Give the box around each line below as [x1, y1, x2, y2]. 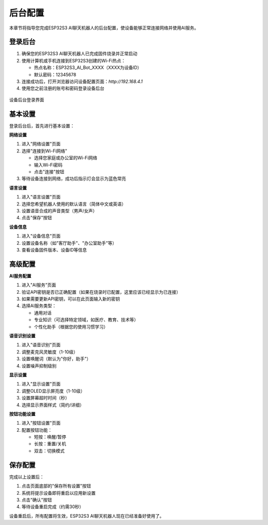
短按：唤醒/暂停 [34, 434, 67, 440]
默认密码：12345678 [34, 71, 76, 77]
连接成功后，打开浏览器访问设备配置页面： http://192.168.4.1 [21, 78, 143, 84]
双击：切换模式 [34, 448, 65, 454]
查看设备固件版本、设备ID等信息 [21, 247, 87, 253]
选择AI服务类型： [21, 303, 57, 309]
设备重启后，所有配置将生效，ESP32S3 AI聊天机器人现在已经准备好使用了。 [9, 513, 164, 519]
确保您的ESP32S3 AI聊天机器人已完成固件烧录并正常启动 [21, 51, 137, 57]
